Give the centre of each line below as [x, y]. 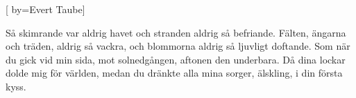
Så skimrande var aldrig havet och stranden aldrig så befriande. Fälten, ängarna [176, 32]
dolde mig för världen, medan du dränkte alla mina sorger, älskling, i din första [174, 73]
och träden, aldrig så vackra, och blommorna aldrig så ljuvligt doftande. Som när [178, 46]
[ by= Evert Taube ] [45, 9]
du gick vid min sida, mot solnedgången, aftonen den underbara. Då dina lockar [176, 59]
